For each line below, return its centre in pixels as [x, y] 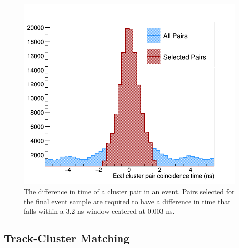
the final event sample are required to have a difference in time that [127, 201]
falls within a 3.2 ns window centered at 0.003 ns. [99, 211]
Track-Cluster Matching [67, 238]
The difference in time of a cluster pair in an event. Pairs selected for [129, 192]
